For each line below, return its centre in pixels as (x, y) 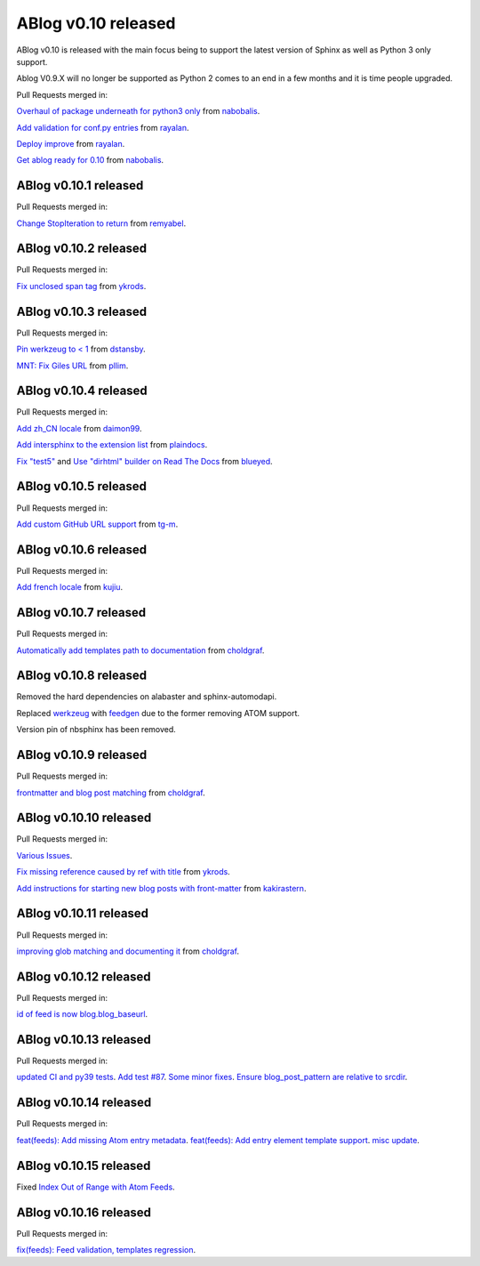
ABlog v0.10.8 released (81, 676)
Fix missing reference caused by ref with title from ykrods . (123, 872)
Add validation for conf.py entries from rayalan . (103, 127)
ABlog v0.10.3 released (81, 311)
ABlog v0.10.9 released (82, 755)
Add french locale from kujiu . (70, 587)
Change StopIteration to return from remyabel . (101, 223)
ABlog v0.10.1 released (80, 185)
